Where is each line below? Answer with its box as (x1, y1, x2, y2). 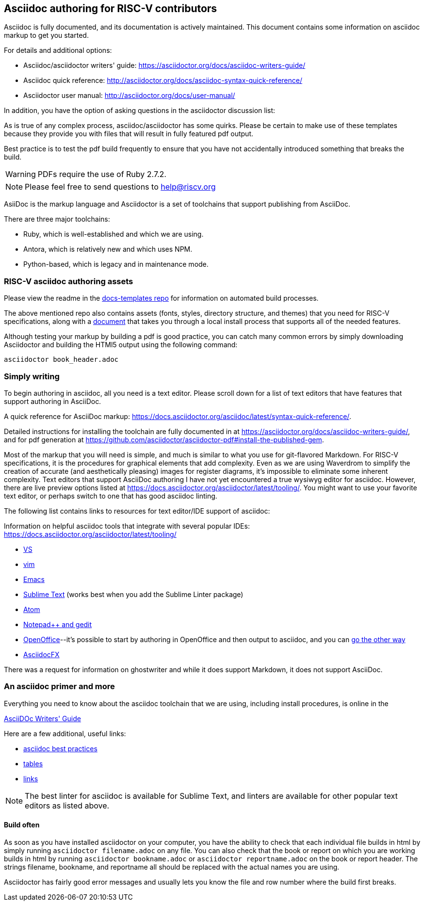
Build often (4, 821, 40, 829)
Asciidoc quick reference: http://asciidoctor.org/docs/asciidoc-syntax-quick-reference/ (23, 76, 302, 85)
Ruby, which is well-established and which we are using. (23, 230, 204, 239)
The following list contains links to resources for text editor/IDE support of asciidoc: (4, 506, 270, 515)
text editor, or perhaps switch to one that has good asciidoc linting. (4, 491, 217, 500)
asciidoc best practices (23, 744, 98, 753)
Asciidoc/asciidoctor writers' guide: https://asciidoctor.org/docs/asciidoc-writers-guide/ (23, 61, 306, 70)
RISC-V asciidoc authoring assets (4, 276, 133, 286)
